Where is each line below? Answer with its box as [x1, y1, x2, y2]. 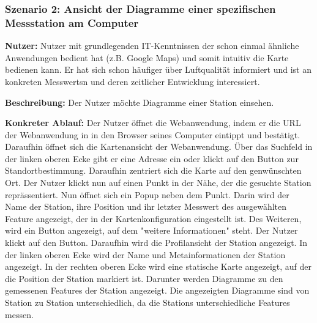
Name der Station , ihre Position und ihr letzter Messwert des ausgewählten [5, 200, 287, 213]
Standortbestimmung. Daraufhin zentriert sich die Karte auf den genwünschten [5, 164, 302, 177]
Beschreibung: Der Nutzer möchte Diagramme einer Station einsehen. [5, 95, 274, 108]
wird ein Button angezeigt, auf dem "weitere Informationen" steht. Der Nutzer [5, 224, 298, 237]
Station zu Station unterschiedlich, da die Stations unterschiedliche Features [5, 296, 290, 309]
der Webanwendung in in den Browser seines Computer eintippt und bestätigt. [5, 128, 300, 141]
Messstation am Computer [5, 15, 139, 30]
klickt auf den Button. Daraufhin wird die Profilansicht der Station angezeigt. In [5, 236, 308, 249]
